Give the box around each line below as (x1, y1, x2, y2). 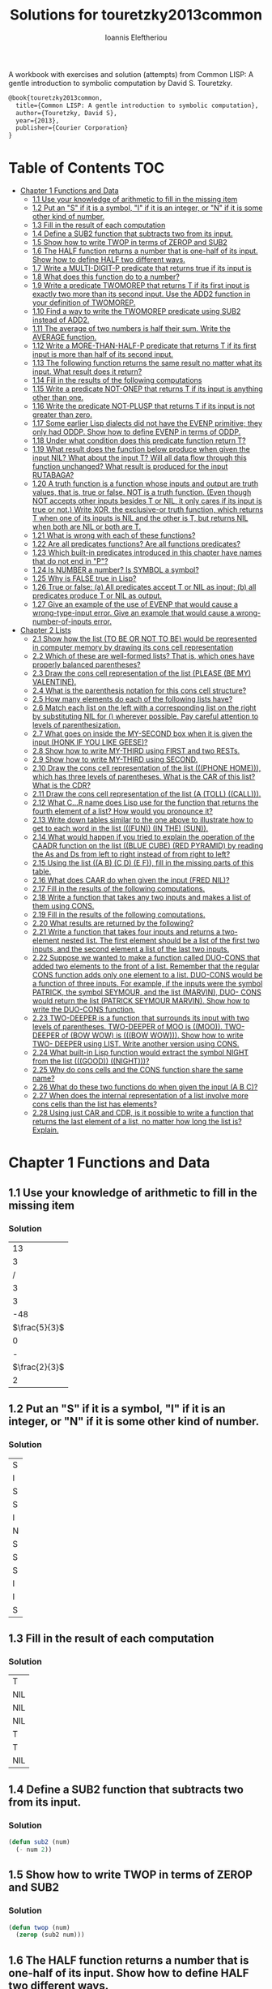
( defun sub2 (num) (8, 1838, 70, 1846)
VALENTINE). (32, 677, 77, 687)
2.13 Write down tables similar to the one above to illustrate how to (32, 815, 253, 825)
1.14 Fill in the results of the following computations (32, 376, 202, 385)
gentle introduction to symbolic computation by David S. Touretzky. (8, 78, 233, 88)
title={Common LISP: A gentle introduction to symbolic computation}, (15, 101, 259, 110)
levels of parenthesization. (32, 720, 121, 730)
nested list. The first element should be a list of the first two (61, 935, 261, 946)
